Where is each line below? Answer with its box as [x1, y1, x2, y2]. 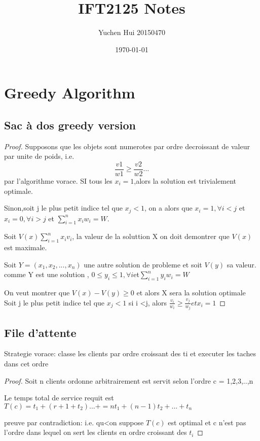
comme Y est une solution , [4, 269, 89, 280]
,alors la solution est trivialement [134, 175, 237, 186]
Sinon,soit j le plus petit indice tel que [4, 202, 123, 213]
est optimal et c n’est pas [168, 417, 246, 427]
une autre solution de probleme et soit [84, 259, 202, 269]
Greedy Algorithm [4, 82, 135, 103]
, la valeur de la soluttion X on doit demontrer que [72, 231, 230, 242]
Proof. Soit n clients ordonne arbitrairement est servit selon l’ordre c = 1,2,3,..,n [4, 375, 253, 386]
